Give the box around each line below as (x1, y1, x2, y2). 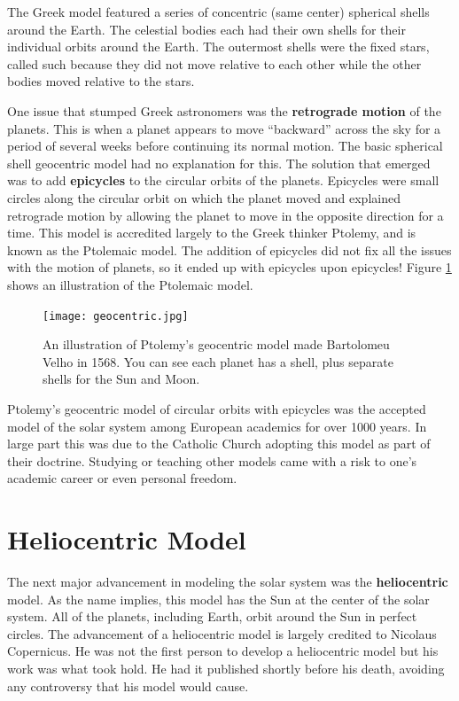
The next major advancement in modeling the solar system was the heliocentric (7, 572, 448, 591)
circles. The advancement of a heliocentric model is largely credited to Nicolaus (7, 624, 437, 643)
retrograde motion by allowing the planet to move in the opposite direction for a (7, 206, 444, 224)
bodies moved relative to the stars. (7, 72, 195, 90)
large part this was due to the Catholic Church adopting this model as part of (7, 434, 431, 453)
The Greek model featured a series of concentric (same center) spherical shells (7, 3, 430, 20)
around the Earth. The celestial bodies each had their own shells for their (7, 19, 406, 38)
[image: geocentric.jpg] (43, 309, 189, 323)
